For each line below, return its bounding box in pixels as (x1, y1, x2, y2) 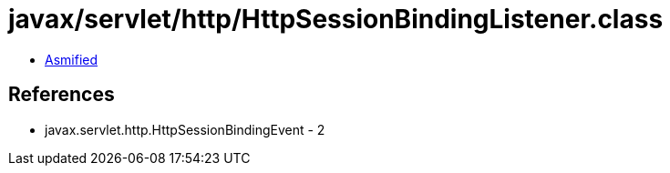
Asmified (45, 51, 98, 67)
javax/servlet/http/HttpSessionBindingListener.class (8, 4, 664, 35)
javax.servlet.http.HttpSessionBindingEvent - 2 (45, 121, 325, 137)
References (8, 83, 115, 107)
